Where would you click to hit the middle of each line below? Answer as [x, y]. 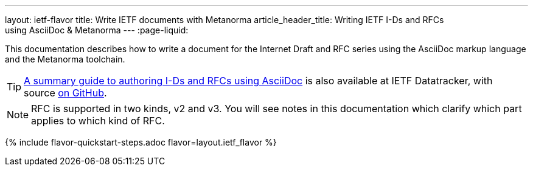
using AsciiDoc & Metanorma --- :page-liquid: [97, 30]
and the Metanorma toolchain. [65, 59]
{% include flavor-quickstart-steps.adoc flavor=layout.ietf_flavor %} [141, 142]
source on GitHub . [65, 93]
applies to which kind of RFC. [98, 121]
